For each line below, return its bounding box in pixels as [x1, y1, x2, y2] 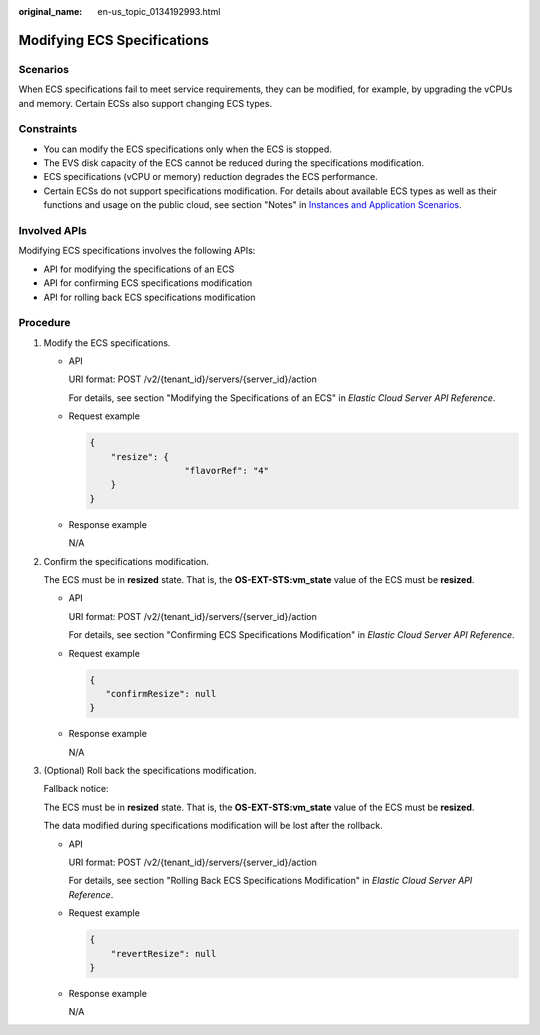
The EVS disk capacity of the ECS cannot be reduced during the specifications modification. [43, 157, 425, 169]
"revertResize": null [110, 948, 217, 959]
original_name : [18, 6, 83, 17]
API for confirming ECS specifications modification [43, 277, 253, 289]
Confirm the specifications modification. [43, 555, 210, 567]
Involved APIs [18, 224, 87, 238]
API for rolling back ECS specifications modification [43, 291, 256, 303]
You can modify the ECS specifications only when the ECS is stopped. [43, 143, 332, 155]
